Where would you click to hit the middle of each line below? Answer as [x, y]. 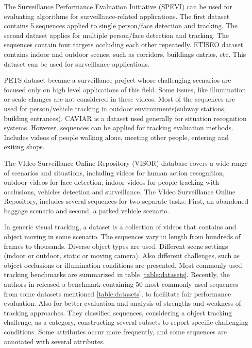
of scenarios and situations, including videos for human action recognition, [114, 172]
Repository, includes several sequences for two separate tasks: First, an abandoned [126, 201]
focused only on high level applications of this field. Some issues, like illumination [125, 89]
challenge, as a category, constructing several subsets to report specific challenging [126, 322]
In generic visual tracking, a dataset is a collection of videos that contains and [120, 227]
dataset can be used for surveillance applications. [77, 63]
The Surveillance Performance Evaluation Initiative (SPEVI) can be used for [118, 6]
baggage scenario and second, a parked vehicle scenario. [87, 210]
